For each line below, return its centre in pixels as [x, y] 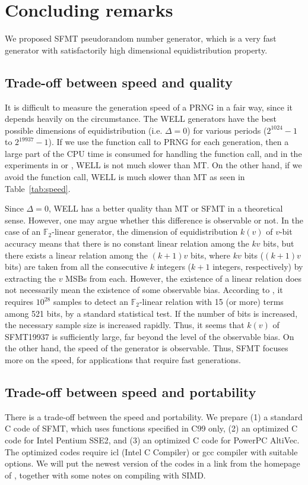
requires [19, 302]
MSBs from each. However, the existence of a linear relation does [184, 278]
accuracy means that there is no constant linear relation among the [127, 243]
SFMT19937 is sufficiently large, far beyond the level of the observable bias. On [150, 336]
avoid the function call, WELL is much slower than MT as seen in [125, 177]
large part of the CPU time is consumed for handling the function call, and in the [153, 153]
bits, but [279, 243]
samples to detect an [91, 302]
